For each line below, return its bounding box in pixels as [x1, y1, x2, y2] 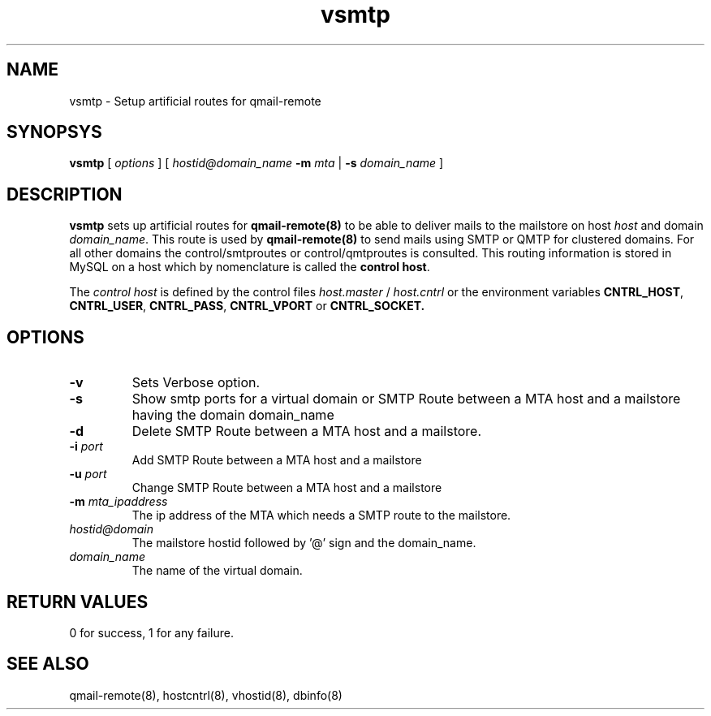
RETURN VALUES [6, 591, 149, 612]
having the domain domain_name [131, 407, 334, 424]
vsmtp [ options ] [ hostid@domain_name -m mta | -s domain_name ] [69, 156, 444, 170]
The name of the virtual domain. [131, 563, 303, 578]
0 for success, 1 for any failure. [69, 625, 234, 640]
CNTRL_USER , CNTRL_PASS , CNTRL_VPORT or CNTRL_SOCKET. [69, 299, 425, 313]
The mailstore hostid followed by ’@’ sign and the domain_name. [131, 536, 476, 550]
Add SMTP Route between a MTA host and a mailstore [131, 453, 422, 468]
